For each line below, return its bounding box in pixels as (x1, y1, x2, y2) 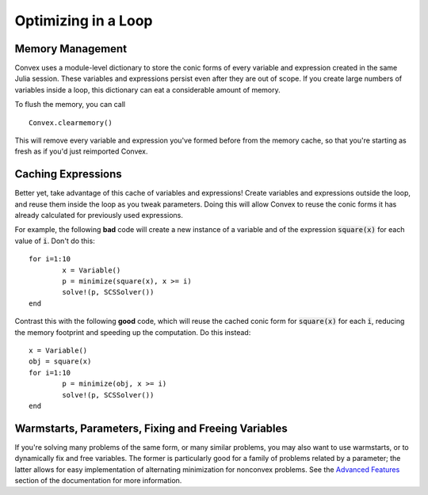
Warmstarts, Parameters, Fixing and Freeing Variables (14, 421, 289, 435)
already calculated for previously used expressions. (14, 211, 184, 220)
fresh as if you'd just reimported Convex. (14, 147, 148, 156)
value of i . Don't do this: (14, 236, 95, 246)
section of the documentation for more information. (14, 476, 182, 485)
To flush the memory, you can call (14, 100, 126, 109)
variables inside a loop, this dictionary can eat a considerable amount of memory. (14, 85, 281, 94)
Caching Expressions (14, 167, 122, 181)
